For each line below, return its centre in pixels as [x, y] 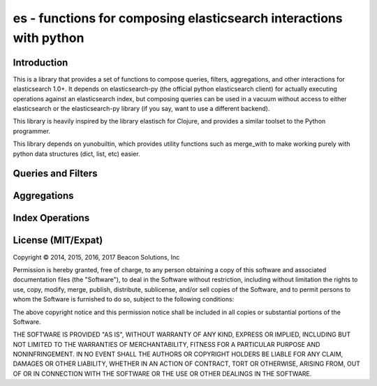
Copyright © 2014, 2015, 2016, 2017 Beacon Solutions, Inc [96, 257]
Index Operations [51, 218]
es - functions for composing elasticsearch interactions [178, 18]
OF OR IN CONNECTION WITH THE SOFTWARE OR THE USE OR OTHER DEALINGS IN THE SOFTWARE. [162, 373]
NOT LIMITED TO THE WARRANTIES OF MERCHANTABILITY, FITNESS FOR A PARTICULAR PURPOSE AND [167, 344]
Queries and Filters [55, 173]
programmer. [31, 131]
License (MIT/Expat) [58, 240]
